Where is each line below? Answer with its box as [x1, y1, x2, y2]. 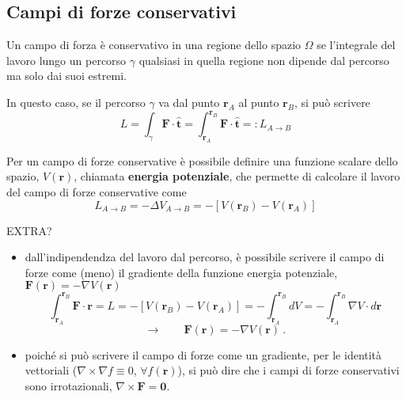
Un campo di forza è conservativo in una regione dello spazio [6, 36, 302, 53]
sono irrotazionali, [25, 377, 112, 393]
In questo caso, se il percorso [6, 93, 146, 110]
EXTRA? [6, 222, 52, 238]
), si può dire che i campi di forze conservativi [177, 362, 400, 378]
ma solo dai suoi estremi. [6, 67, 127, 84]
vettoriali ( [25, 362, 78, 378]
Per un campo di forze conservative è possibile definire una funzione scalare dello [6, 152, 398, 169]
